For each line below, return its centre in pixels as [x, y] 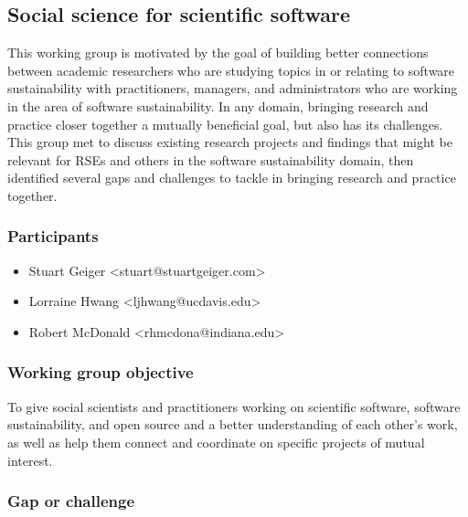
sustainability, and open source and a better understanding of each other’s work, [233, 424]
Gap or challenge [71, 501]
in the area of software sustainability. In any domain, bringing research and [218, 106]
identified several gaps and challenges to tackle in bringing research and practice [232, 178]
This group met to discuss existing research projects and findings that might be [230, 142]
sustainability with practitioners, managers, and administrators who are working [233, 88]
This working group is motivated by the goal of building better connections [218, 53]
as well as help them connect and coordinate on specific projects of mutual [216, 442]
